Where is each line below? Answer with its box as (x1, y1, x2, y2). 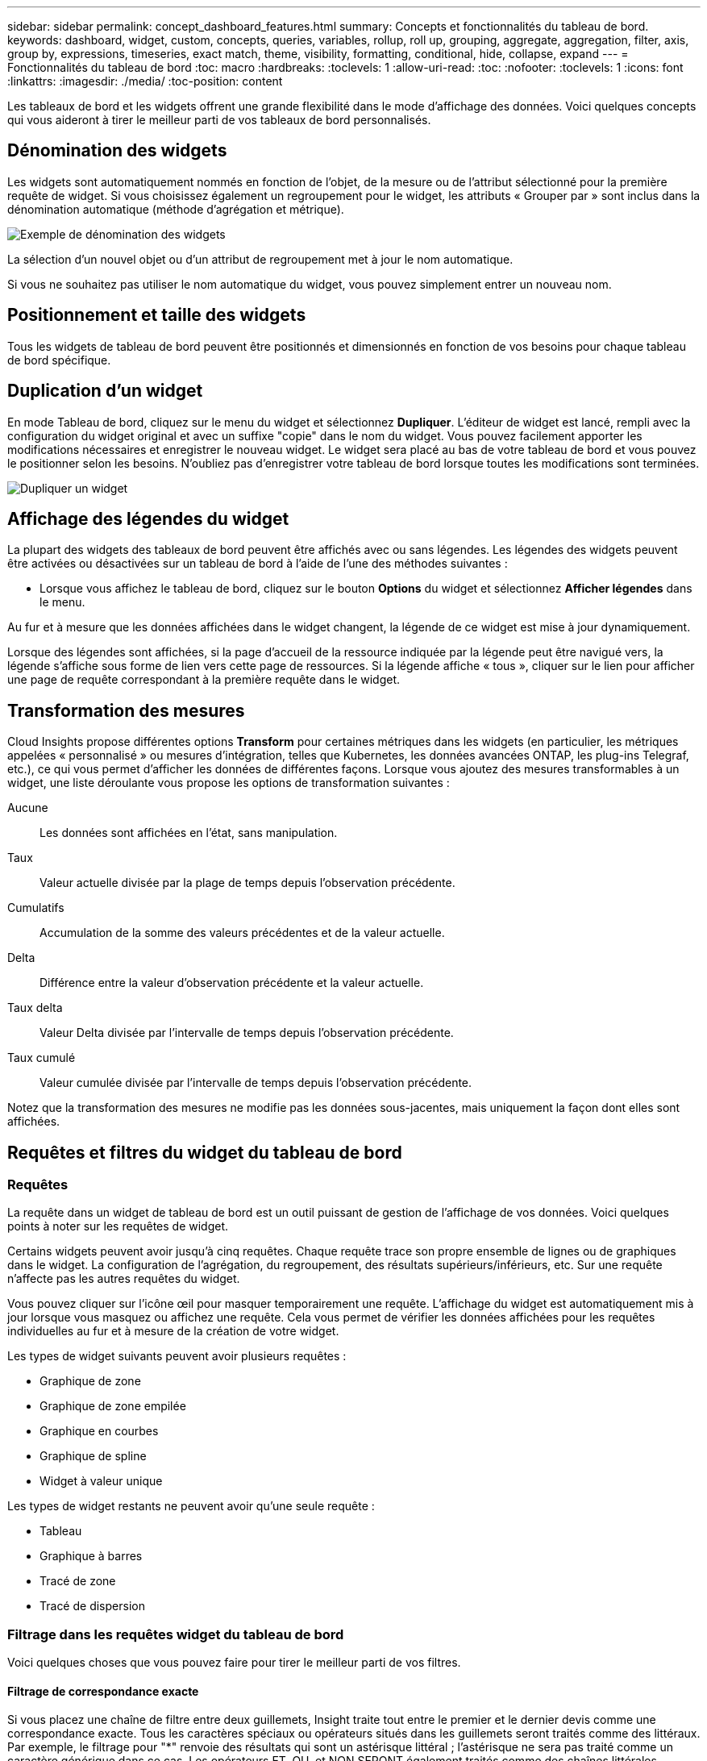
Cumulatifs (7, 901, 64, 915)
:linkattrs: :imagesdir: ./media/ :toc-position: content (7, 74, 283, 88)
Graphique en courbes (40, 1424, 159, 1438)
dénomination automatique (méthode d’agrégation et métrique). (7, 202, 344, 216)
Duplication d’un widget (7, 381, 203, 402)
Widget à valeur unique (40, 1474, 163, 1488)
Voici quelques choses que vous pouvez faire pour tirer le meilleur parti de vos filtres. (7, 1655, 461, 1670)
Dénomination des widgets (7, 140, 227, 161)
